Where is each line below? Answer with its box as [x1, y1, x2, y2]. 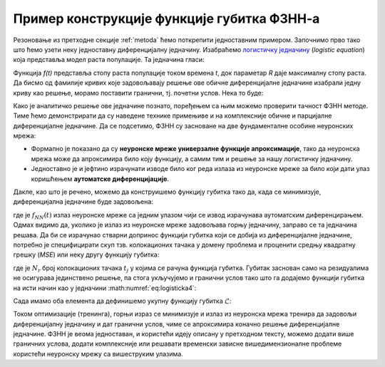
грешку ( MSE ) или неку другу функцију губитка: [13, 250, 160, 259]
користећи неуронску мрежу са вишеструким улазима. [13, 349, 183, 358]
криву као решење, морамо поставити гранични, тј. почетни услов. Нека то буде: [13, 88, 264, 97]
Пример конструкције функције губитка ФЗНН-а [13, 11, 320, 26]
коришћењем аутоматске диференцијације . [31, 175, 169, 183]
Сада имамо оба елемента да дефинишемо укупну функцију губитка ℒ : [13, 296, 232, 305]
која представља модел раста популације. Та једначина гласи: [13, 56, 205, 64]
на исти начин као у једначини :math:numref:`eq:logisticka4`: [13, 284, 197, 292]
